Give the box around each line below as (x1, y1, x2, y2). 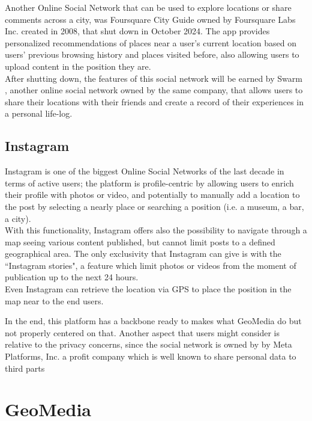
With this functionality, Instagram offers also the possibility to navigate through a (5, 224, 307, 236)
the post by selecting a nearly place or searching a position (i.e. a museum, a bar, (5, 200, 304, 212)
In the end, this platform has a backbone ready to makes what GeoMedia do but (5, 315, 302, 327)
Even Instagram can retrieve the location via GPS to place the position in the (5, 283, 292, 295)
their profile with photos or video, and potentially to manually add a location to (5, 188, 300, 201)
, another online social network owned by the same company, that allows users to (5, 84, 303, 96)
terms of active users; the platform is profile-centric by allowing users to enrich (5, 176, 294, 189)
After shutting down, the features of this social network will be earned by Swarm (5, 72, 302, 84)
